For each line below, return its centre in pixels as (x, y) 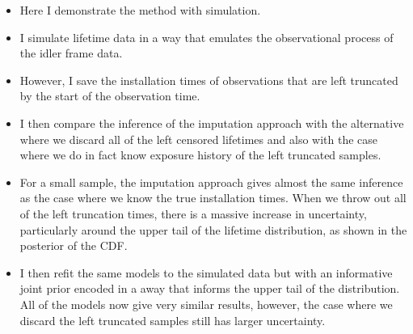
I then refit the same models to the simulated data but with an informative (206, 272)
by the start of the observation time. (110, 96)
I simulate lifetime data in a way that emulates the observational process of (206, 37)
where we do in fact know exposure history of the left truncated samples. (200, 155)
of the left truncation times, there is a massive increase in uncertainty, (193, 213)
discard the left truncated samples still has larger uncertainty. (173, 320)
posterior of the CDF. (74, 245)
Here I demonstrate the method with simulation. (140, 10)
